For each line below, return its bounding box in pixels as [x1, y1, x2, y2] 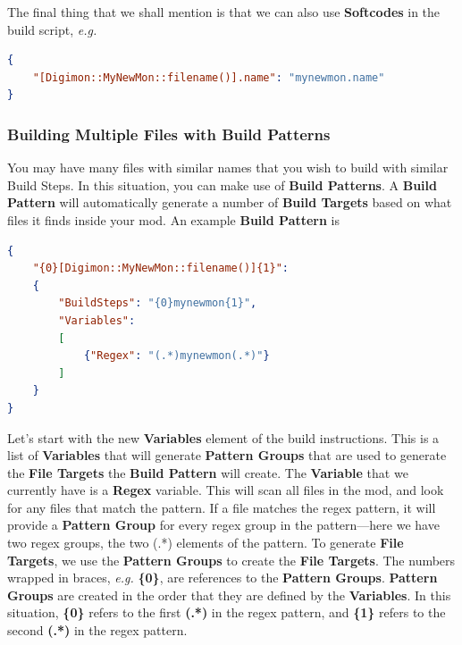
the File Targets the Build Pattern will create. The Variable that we [7, 463, 408, 482]
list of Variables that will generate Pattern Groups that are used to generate [7, 446, 447, 465]
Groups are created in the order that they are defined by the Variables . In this [7, 585, 451, 604]
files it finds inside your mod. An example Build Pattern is [7, 210, 340, 229]
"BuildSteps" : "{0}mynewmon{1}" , [58, 297, 257, 310]
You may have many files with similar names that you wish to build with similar [7, 158, 449, 177]
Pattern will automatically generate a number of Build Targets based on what [7, 193, 452, 212]
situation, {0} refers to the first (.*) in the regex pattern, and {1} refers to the [7, 603, 446, 622]
